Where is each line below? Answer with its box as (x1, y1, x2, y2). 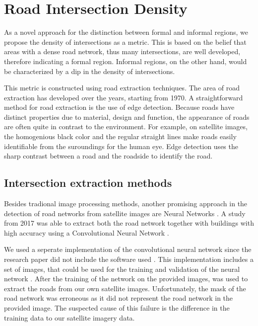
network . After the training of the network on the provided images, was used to (4, 273, 248, 284)
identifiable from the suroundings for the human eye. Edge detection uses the (4, 141, 238, 151)
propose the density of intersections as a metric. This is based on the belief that (4, 36, 247, 47)
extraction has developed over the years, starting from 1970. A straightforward (4, 92, 243, 102)
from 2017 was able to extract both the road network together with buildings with (4, 218, 254, 228)
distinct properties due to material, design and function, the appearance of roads (4, 111, 250, 122)
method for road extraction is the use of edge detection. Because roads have (4, 102, 235, 112)
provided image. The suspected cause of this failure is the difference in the (4, 302, 230, 313)
